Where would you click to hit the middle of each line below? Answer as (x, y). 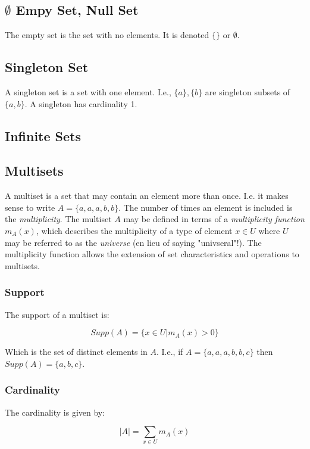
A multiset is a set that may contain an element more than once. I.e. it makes (147, 196)
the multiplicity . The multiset (58, 219)
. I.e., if (170, 352)
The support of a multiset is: (57, 314)
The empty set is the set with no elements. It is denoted (107, 35)
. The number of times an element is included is (206, 207)
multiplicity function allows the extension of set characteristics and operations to (152, 254)
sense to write (30, 207)
